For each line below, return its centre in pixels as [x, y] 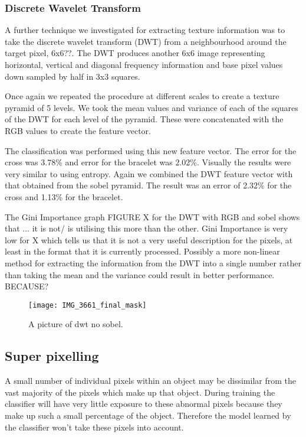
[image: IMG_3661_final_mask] [88, 305]
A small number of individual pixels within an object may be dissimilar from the [150, 381]
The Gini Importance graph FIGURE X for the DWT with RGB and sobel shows [152, 216]
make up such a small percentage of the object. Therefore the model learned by [148, 415]
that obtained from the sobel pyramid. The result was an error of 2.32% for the [148, 185]
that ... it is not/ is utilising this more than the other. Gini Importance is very [147, 228]
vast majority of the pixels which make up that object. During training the [140, 392]
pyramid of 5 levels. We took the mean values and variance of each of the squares [152, 107]
